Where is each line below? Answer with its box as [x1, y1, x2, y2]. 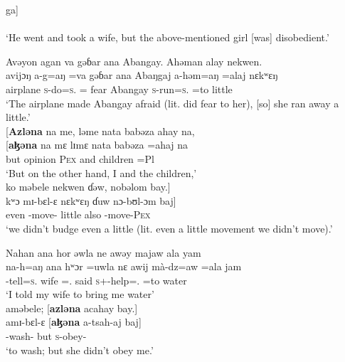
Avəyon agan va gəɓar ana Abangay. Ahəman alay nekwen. [6, 53, 262, 68]
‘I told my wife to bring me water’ [6, 287, 154, 302]
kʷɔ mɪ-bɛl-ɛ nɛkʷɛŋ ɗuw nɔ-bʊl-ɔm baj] [6, 193, 176, 208]
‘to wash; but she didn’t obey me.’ [6, 342, 154, 357]
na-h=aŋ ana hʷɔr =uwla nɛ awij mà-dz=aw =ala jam [6, 259, 242, 274]
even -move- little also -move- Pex [6, 207, 151, 222]
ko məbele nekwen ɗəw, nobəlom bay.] [6, 179, 171, 194]
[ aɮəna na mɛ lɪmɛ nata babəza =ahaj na [6, 137, 189, 152]
